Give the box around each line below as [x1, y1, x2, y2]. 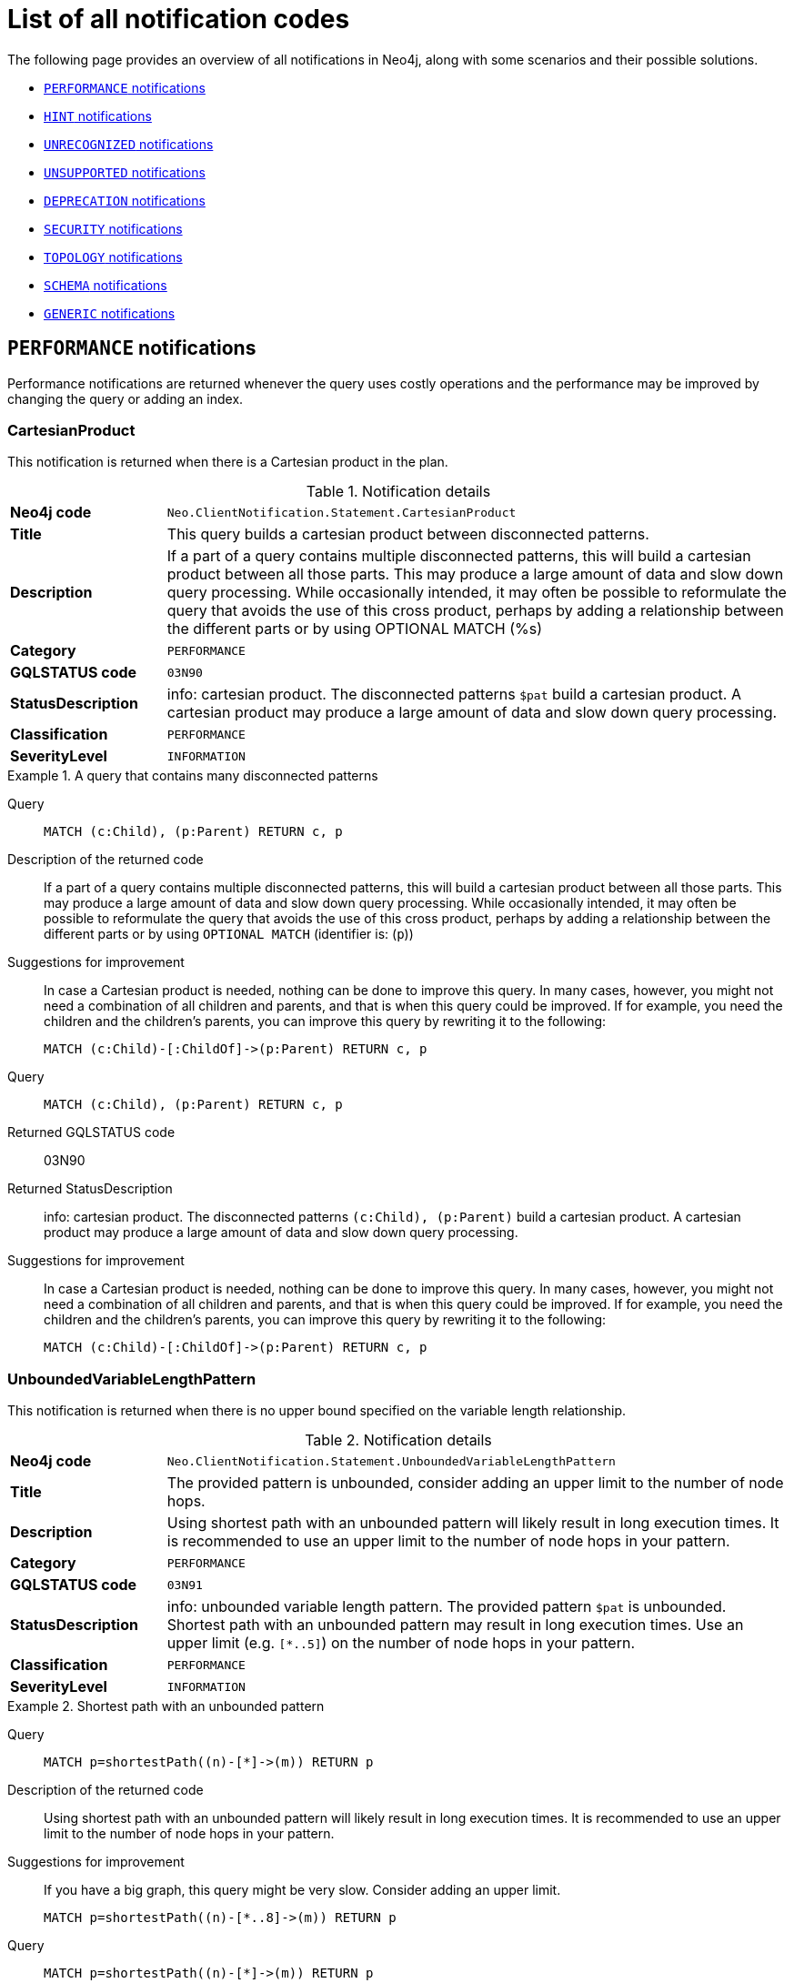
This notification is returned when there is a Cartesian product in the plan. [7, 454, 448, 470]
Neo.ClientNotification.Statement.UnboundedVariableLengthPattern [166, 1454, 616, 1468]
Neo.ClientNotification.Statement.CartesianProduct [166, 505, 517, 519]
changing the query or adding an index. [7, 390, 244, 407]
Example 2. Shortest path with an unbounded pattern [7, 1698, 325, 1715]
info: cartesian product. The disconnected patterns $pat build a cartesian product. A [166, 685, 741, 704]
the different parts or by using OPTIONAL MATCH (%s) [166, 619, 543, 639]
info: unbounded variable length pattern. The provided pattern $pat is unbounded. [166, 1597, 727, 1616]
